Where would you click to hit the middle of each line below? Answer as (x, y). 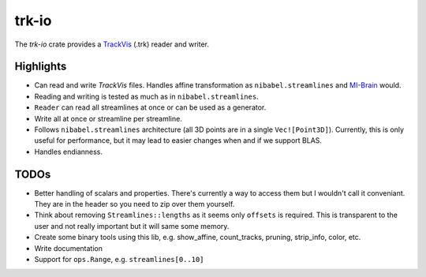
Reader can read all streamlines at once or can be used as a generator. (150, 107)
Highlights (41, 67)
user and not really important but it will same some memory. (132, 226)
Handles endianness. (68, 152)
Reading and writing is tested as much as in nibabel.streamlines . (147, 96)
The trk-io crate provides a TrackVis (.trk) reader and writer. (112, 44)
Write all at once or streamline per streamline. (108, 118)
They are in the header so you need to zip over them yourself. (135, 204)
